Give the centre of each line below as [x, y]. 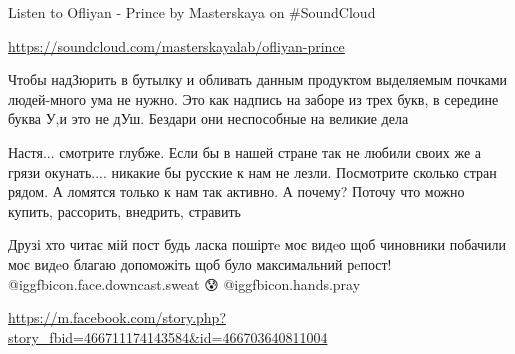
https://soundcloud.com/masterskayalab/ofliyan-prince [176, 45]
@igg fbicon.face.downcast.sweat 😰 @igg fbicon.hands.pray [184, 283]
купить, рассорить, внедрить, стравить [124, 210]
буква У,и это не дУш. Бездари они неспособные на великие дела [208, 118]
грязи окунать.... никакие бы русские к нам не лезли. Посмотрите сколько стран [252, 171]
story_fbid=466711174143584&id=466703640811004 [168, 336]
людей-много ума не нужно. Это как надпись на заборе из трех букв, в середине [253, 98]
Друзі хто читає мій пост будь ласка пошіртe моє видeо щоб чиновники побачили [257, 244]
